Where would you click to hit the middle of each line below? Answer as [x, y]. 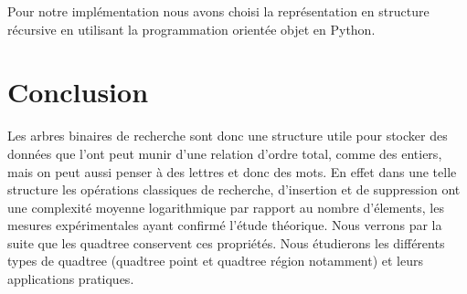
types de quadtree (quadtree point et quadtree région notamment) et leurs [215, 261]
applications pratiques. [71, 279]
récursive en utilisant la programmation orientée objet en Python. [191, 29]
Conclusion [78, 92]
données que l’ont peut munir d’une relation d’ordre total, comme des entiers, [225, 153]
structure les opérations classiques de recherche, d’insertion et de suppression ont [234, 189]
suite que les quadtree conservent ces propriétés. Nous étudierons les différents [226, 242]
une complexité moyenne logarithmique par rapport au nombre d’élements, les [226, 207]
